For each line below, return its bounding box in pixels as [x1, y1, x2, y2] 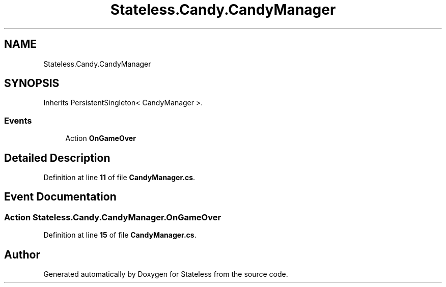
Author [4, 248, 40, 261]
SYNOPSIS [4, 77, 60, 90]
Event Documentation [4, 190, 117, 204]
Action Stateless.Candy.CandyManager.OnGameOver [4, 212, 221, 222]
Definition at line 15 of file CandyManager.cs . [43, 231, 197, 240]
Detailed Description [4, 151, 110, 164]
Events [4, 115, 32, 126]
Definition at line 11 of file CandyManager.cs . [43, 173, 196, 182]
